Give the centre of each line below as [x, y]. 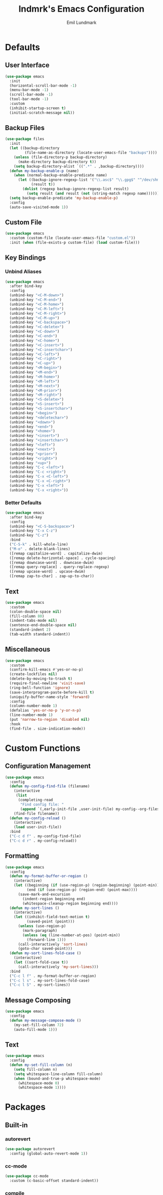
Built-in [16, 1125]
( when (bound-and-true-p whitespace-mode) [57, 1079]
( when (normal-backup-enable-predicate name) [61, 175]
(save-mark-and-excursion [44, 894]
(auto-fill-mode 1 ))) [35, 1029]
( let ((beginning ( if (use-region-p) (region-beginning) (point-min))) [88, 886]
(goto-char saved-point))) [45, 949]
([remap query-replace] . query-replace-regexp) [59, 567]
